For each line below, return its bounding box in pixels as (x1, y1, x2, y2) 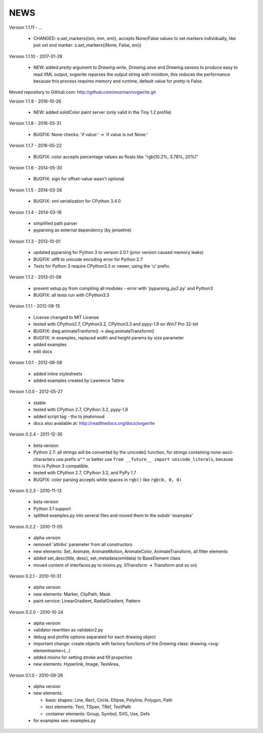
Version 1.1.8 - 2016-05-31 (9, 120, 61, 126)
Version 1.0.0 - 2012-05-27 (9, 389, 63, 395)
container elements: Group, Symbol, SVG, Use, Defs (45, 711, 150, 716)
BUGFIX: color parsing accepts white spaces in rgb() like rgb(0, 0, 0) (33, 477, 182, 482)
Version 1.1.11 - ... (9, 24, 42, 30)
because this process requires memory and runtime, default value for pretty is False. (33, 78, 203, 84)
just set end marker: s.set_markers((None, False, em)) (33, 42, 142, 48)
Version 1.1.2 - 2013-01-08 (9, 274, 62, 280)
